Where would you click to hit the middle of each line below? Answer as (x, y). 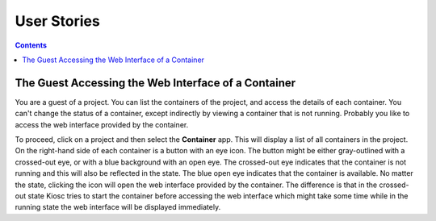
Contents (31, 45)
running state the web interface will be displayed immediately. (118, 207)
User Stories (57, 21)
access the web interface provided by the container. (102, 124)
